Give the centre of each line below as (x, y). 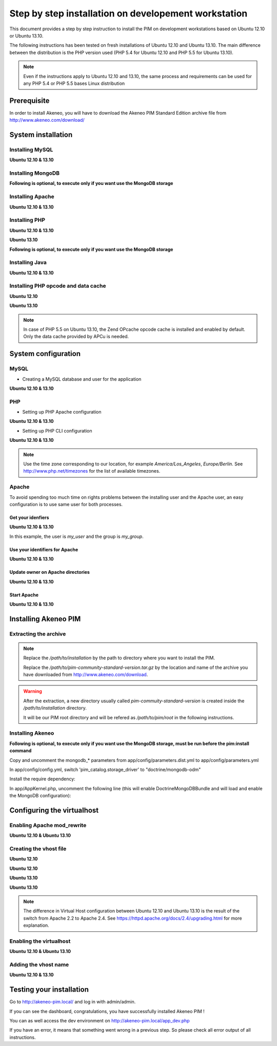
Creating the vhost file (38, 849)
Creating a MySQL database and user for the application (82, 379)
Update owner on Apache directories (50, 572)
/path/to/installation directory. (55, 708)
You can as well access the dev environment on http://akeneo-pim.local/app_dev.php (100, 1021)
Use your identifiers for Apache (44, 549)
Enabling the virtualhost (40, 941)
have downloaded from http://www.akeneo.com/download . (86, 675)
